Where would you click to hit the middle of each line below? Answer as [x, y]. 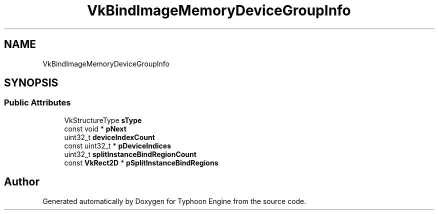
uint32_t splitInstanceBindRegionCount [130, 154]
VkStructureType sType [103, 120]
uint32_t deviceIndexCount [109, 137]
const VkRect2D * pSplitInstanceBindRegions [141, 162]
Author [22, 182]
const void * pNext [95, 128]
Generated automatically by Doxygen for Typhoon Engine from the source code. [174, 201]
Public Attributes [37, 103]
